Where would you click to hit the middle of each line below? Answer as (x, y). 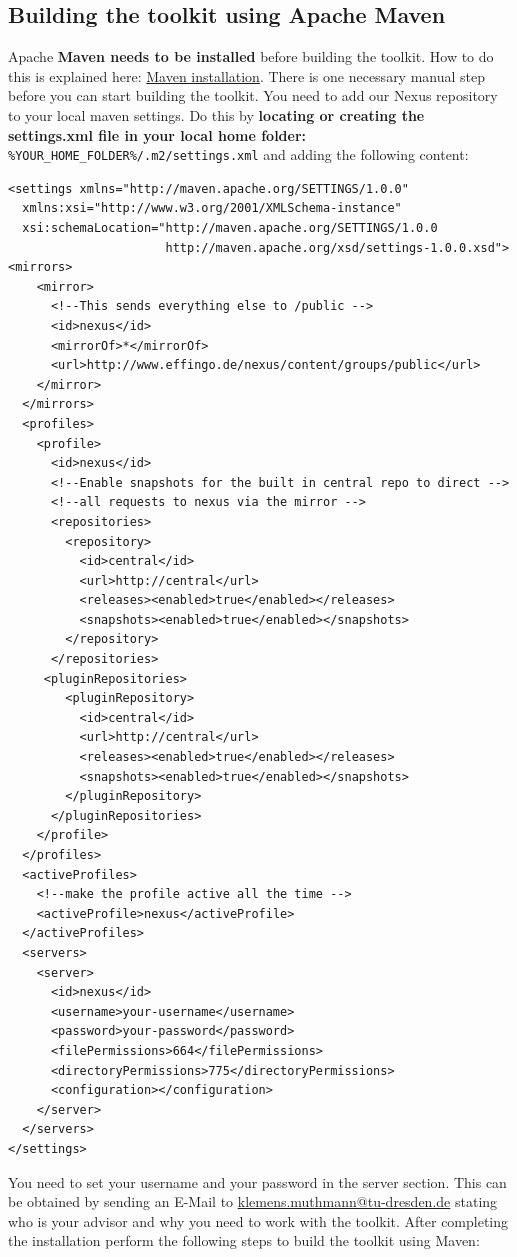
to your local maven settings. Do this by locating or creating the (216, 114)
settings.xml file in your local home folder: (157, 134)
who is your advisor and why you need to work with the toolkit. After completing (258, 1220)
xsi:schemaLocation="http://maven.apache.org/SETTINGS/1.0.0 (230, 228)
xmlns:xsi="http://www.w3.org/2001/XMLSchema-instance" (212, 208)
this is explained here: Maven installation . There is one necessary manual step (247, 75)
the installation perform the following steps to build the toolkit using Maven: (244, 1240)
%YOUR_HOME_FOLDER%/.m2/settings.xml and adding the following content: (238, 154)
